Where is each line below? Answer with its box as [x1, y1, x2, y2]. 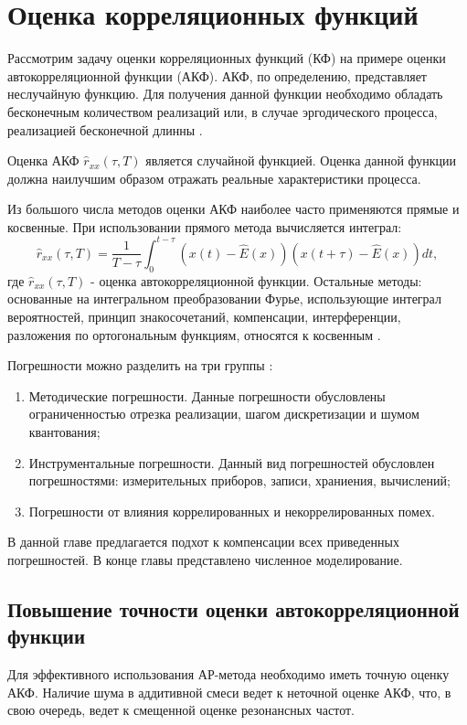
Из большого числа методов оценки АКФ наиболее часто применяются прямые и [7, 199, 460, 219]
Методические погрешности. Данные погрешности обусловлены [28, 386, 386, 405]
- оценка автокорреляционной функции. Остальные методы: [90, 271, 422, 290]
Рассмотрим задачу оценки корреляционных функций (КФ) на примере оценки [7, 48, 446, 68]
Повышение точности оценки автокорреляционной [7, 594, 460, 623]
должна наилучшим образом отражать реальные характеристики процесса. [7, 168, 421, 187]
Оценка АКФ [7, 151, 80, 170]
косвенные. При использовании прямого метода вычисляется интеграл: [7, 217, 402, 236]
